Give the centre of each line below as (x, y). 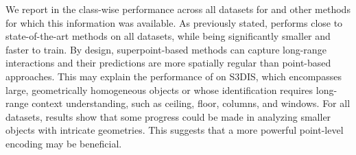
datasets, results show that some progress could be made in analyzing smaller (168, 116)
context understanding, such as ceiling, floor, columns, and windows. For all (191, 103)
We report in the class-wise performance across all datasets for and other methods (178, 9)
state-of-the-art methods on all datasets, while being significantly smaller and (168, 36)
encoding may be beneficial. (64, 143)
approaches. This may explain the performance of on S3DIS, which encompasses (174, 76)
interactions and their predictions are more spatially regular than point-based (168, 63)
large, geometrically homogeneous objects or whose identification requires (159, 90)
